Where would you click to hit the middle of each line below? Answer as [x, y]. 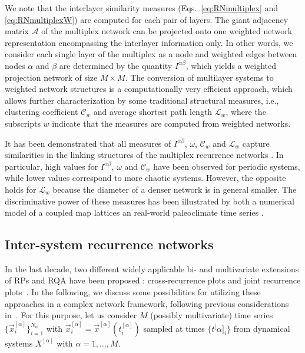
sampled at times [174, 328]
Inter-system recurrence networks [109, 244]
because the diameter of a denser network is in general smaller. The [175, 189]
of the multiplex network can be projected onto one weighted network [167, 31]
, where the [246, 112]
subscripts [23, 123]
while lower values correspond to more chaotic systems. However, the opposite [145, 178]
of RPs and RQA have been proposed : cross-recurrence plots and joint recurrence [153, 280]
